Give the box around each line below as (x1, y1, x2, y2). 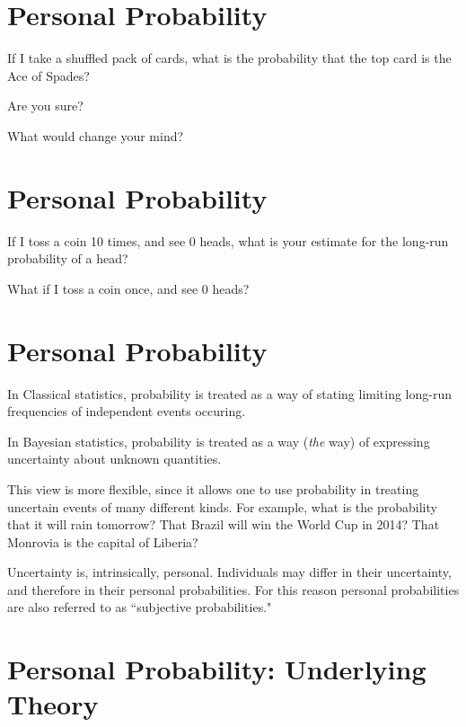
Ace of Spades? (7, 66, 90, 84)
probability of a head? (7, 249, 128, 268)
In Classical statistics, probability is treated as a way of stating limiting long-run (7, 384, 453, 403)
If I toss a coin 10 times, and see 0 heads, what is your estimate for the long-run (7, 231, 449, 250)
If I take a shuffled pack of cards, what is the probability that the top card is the (7, 49, 452, 67)
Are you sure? (7, 96, 84, 115)
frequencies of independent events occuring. (7, 402, 246, 421)
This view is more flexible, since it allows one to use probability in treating (7, 479, 419, 498)
